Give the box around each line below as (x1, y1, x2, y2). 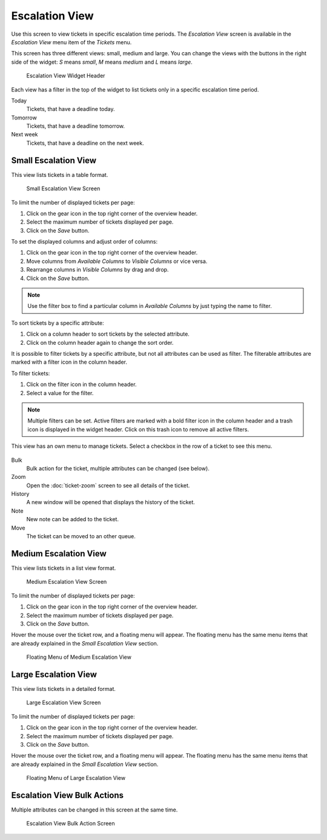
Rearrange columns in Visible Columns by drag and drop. (26, 266, 169, 273)
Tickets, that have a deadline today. (26, 105, 115, 113)
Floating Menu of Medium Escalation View (26, 653, 131, 661)
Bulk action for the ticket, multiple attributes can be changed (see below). (26, 464, 210, 472)
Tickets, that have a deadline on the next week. (26, 139, 145, 147)
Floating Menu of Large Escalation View (26, 775, 126, 782)
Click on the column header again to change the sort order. (26, 339, 174, 346)
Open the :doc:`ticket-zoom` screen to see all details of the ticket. (26, 482, 190, 489)
